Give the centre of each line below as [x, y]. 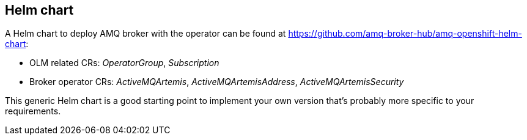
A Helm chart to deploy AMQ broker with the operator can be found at [146, 34]
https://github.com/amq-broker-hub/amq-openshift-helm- [405, 34]
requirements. [33, 111]
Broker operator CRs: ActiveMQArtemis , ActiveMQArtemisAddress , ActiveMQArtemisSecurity [217, 82]
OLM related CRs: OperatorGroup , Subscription [124, 63]
